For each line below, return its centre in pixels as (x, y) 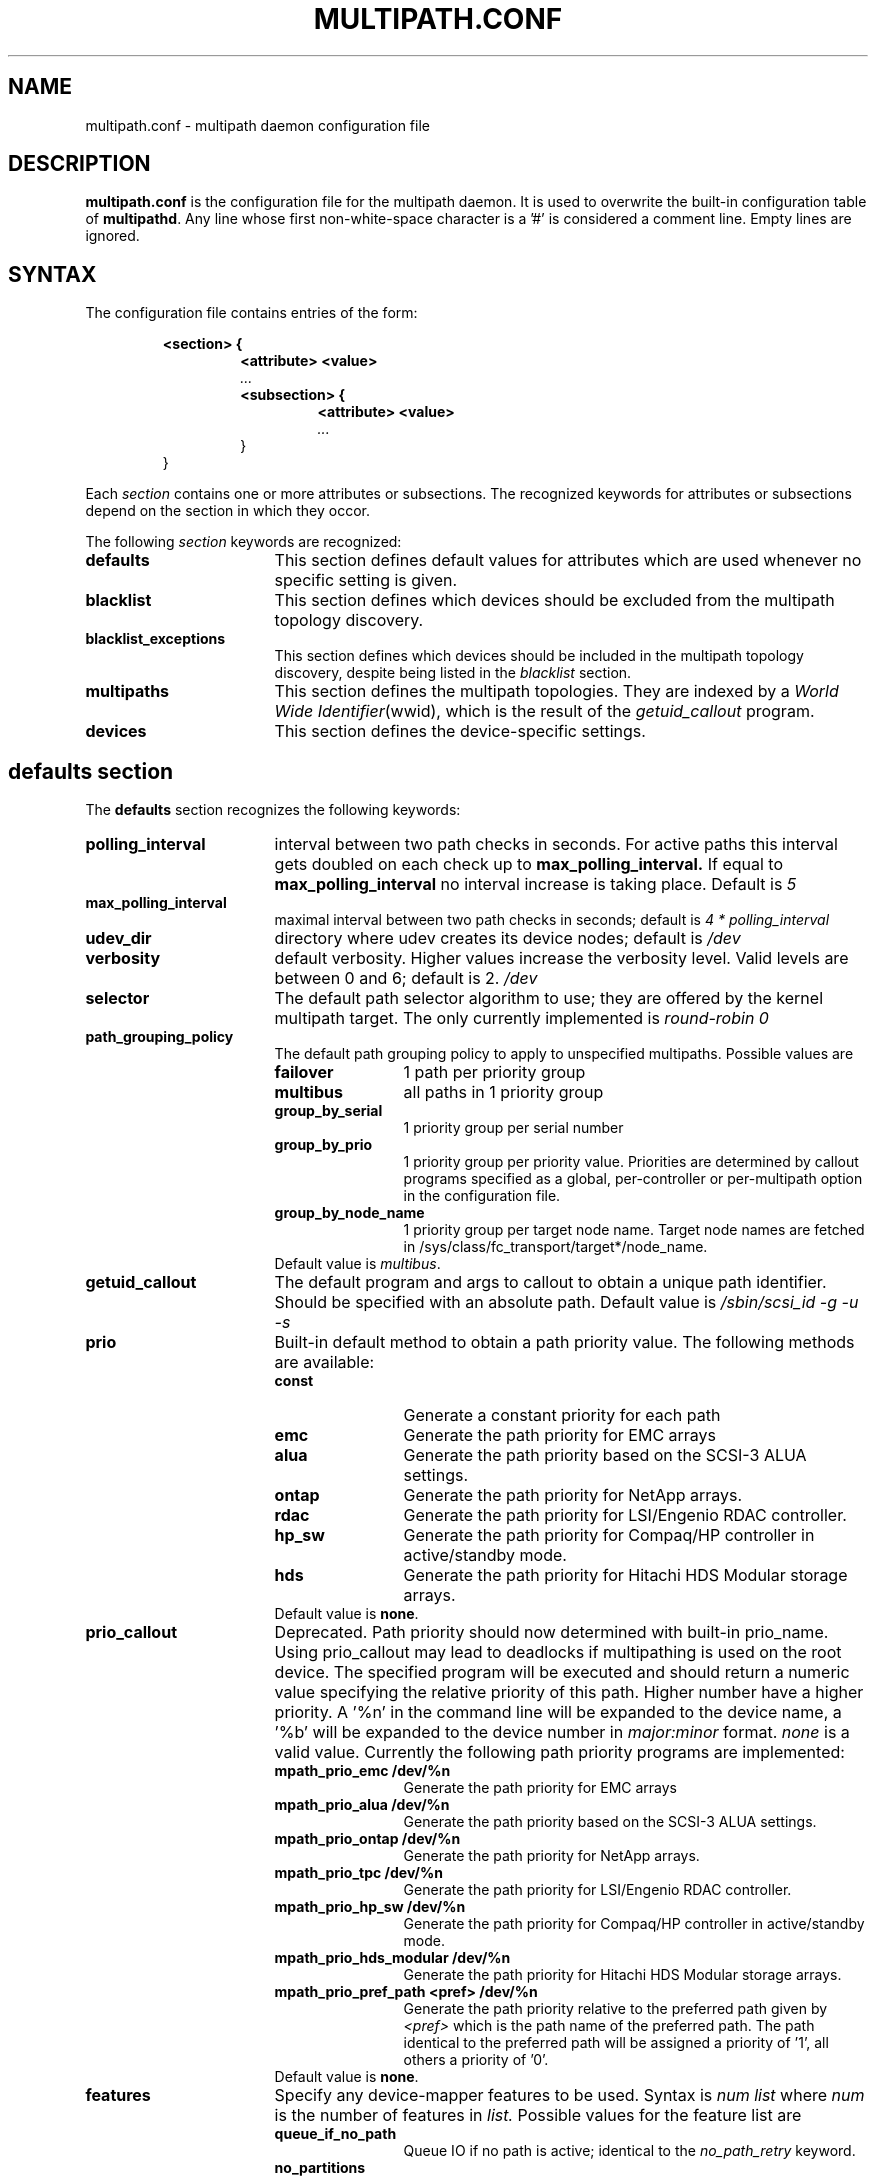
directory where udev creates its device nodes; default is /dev (507, 938)
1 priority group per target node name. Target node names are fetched (634, 1230)
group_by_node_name (349, 1213)
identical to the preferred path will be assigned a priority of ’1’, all (616, 2043)
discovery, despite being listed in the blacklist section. (453, 673)
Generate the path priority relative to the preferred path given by (615, 2009)
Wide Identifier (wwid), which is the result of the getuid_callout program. (544, 711)
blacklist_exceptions (155, 639)
